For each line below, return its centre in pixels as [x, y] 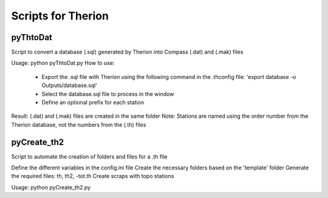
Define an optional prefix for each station [93, 103]
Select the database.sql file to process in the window [108, 94]
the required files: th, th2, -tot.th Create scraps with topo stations [93, 176]
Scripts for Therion [60, 16]
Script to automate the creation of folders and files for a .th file [89, 156]
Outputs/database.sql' [69, 86]
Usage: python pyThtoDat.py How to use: [63, 63]
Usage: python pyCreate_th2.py [51, 187]
